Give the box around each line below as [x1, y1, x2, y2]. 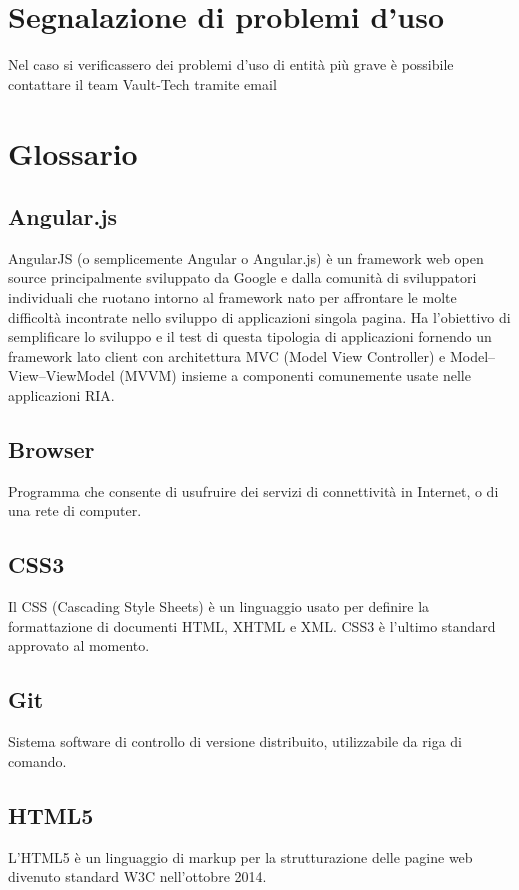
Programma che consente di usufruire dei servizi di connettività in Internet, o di [8, 480, 499, 501]
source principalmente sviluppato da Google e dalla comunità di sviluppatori [8, 267, 477, 288]
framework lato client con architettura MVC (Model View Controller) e [8, 345, 446, 366]
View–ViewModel [8, 365, 115, 386]
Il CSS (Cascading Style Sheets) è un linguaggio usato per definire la [8, 596, 430, 617]
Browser [8, 434, 95, 465]
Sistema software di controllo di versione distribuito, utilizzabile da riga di [8, 731, 462, 752]
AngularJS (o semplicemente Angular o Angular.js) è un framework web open [8, 247, 484, 268]
